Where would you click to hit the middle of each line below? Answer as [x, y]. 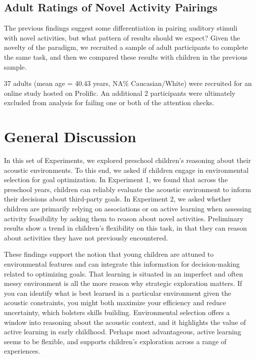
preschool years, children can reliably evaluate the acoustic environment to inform [128, 189]
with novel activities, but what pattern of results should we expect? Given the [122, 37]
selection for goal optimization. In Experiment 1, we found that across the [116, 179]
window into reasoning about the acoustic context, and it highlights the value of [125, 322]
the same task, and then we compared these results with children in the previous [126, 57]
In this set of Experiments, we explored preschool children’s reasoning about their [128, 160]
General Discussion [70, 137]
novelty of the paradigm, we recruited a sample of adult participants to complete [126, 47]
